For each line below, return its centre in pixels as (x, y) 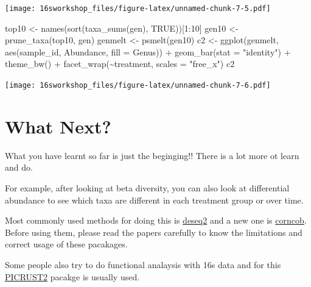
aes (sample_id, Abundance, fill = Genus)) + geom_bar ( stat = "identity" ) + (148, 51)
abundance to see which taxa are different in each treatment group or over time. (154, 200)
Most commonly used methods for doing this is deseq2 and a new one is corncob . (156, 220)
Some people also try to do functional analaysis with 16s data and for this (143, 264)
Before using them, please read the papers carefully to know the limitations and (154, 232)
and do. (19, 167)
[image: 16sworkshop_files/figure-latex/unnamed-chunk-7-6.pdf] (138, 86)
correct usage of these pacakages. (66, 244)
